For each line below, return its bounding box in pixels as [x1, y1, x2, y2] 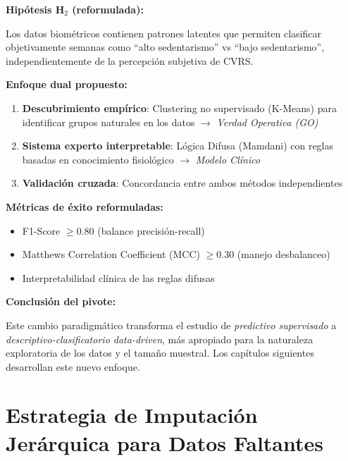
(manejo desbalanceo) [237, 247, 330, 262]
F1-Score [22, 223, 61, 238]
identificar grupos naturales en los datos [22, 114, 195, 129]
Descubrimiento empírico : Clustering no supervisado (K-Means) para [22, 100, 337, 115]
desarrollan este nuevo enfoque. [6, 359, 140, 374]
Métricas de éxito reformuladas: [6, 199, 163, 214]
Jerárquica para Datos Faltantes [6, 428, 323, 457]
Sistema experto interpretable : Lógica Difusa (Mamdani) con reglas [22, 138, 334, 153]
